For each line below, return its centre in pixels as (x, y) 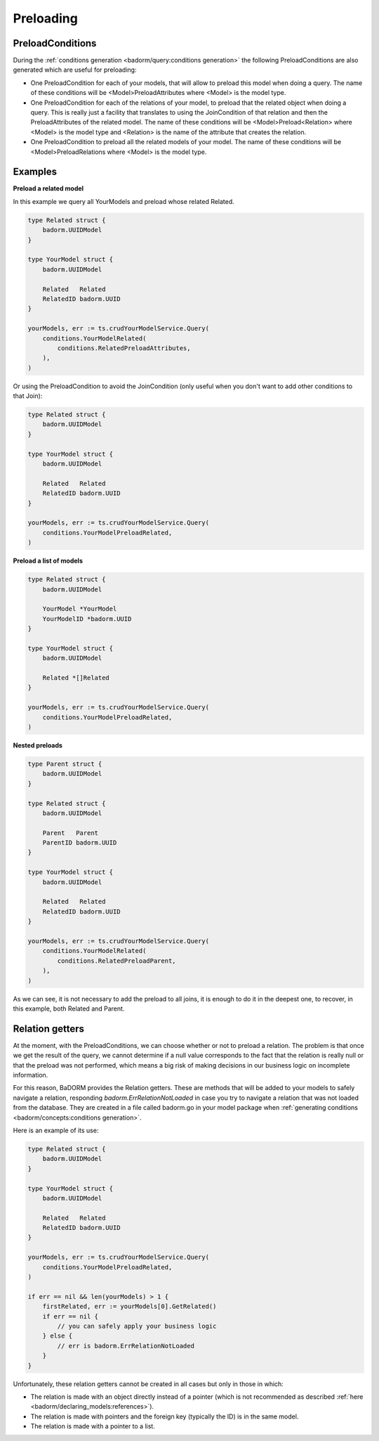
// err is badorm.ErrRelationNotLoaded (126, 1346)
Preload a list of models (48, 561)
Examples (35, 172)
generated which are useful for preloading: (75, 70)
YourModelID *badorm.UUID (87, 619)
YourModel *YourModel (80, 609)
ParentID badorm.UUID (80, 843)
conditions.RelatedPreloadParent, (117, 961)
